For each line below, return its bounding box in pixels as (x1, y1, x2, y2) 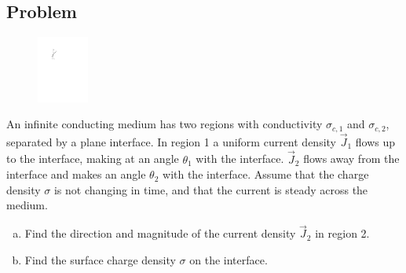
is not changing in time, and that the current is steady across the (53, 181, 368, 197)
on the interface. (189, 251, 268, 267)
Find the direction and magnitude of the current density (24, 225, 296, 242)
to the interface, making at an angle (6, 150, 179, 167)
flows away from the (303, 150, 400, 167)
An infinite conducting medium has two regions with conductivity (6, 116, 323, 132)
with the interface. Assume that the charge (163, 166, 369, 183)
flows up (355, 133, 396, 149)
